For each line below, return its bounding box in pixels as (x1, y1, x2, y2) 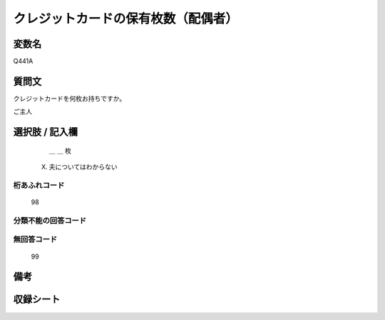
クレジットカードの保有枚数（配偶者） (13, 11, 239, 26)
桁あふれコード (13, 180, 65, 190)
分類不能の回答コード (13, 215, 87, 225)
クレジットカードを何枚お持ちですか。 (13, 94, 126, 103)
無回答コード (13, 234, 58, 244)
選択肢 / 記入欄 (13, 126, 78, 139)
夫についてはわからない (48, 163, 118, 171)
